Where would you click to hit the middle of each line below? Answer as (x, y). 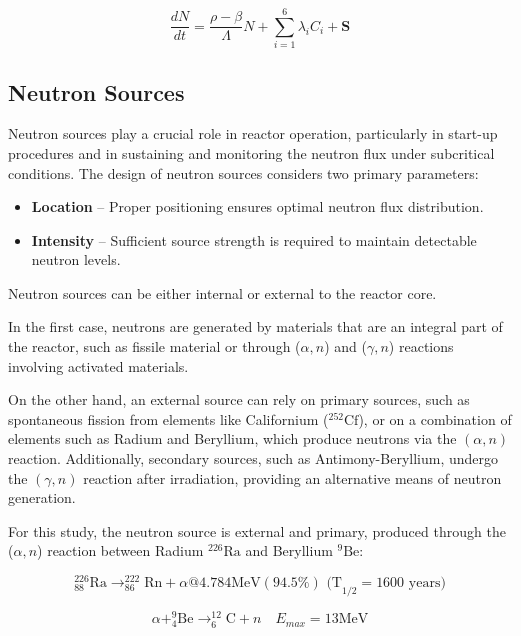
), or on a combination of (435, 418)
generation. (42, 497)
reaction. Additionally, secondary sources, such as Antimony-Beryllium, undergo (253, 458)
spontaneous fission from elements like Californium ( (168, 418)
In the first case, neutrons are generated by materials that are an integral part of (255, 326)
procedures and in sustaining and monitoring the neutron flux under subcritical (251, 152)
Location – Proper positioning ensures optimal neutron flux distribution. (257, 206)
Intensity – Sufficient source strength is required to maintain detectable (254, 239)
